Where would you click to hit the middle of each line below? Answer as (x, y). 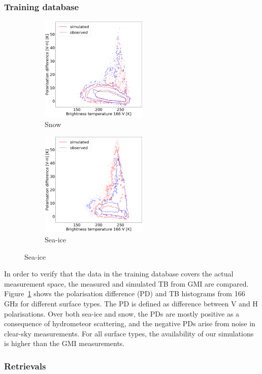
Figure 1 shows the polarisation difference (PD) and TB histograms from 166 (125, 293)
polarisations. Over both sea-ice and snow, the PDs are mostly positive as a (122, 313)
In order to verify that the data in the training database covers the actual (119, 274)
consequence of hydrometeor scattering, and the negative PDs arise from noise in (130, 323)
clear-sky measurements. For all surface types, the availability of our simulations (129, 333)
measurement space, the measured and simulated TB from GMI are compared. (126, 283)
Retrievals (25, 366)
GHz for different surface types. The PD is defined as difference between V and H (131, 303)
